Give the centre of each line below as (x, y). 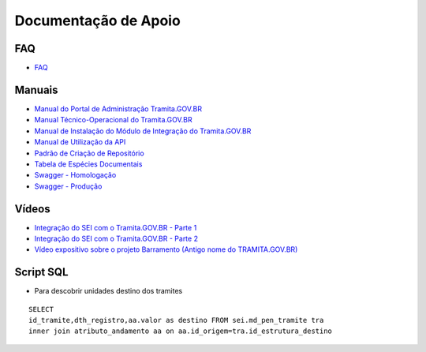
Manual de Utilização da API (80, 142)
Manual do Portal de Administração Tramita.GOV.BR (118, 109)
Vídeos (32, 209)
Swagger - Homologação (75, 175)
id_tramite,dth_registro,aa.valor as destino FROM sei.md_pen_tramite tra (176, 320)
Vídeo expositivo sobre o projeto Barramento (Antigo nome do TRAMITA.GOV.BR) (166, 249)
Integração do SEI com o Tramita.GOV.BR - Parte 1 (116, 227)
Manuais (36, 90)
